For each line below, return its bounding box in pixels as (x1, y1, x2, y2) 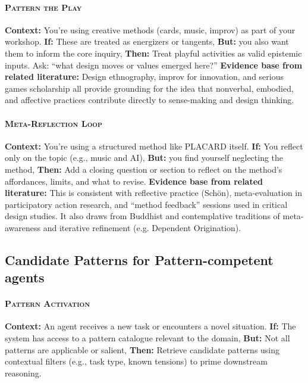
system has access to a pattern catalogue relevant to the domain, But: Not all (5, 332, 290, 344)
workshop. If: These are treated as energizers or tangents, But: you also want (5, 35, 289, 48)
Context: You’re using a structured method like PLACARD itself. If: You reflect (5, 139, 303, 152)
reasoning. (5, 366, 42, 379)
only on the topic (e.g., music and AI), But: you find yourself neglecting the (5, 151, 284, 164)
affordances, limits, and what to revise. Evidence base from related (5, 175, 263, 187)
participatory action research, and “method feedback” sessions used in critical (5, 198, 288, 210)
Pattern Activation (5, 297, 90, 310)
